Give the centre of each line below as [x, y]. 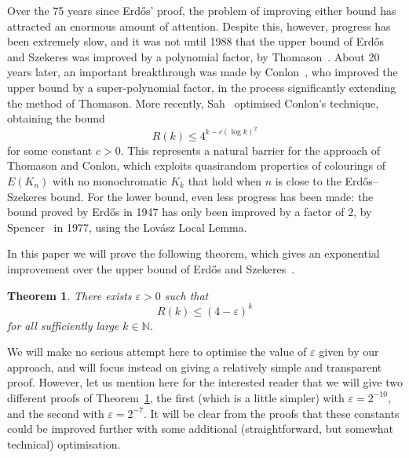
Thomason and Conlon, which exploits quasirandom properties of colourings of [197, 165]
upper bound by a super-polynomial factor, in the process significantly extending [202, 87]
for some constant [50, 150]
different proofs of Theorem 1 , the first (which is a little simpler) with [176, 397]
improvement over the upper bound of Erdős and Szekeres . [151, 268]
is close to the [308, 180]
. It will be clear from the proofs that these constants [271, 413]
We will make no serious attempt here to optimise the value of [157, 352]
